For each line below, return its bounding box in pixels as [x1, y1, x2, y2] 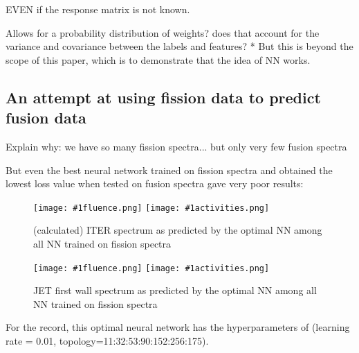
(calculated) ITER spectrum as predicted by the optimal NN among [33, 223, 322, 237]
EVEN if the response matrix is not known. [6, 2, 190, 16]
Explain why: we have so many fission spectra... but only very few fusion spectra [6, 139, 347, 153]
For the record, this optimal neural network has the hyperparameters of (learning [6, 320, 350, 334]
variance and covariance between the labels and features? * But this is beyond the [6, 39, 353, 53]
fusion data [6, 107, 86, 128]
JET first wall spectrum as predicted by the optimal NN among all [33, 283, 317, 298]
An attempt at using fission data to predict [6, 86, 321, 107]
